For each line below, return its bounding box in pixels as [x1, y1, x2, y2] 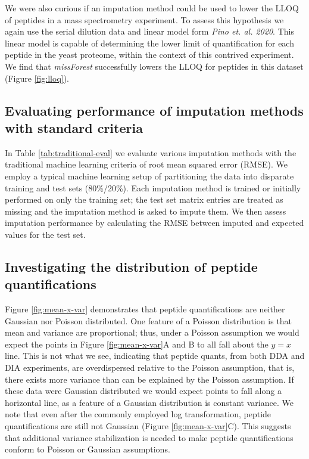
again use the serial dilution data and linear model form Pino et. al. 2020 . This [5, 25, 294, 38]
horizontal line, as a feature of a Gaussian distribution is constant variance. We [5, 396, 294, 408]
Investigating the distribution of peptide [5, 257, 258, 275]
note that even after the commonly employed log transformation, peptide [5, 408, 271, 420]
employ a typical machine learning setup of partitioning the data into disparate [5, 169, 294, 182]
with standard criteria [5, 118, 143, 137]
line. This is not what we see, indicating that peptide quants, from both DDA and [5, 349, 305, 362]
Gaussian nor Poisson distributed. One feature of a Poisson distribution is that [5, 314, 292, 327]
